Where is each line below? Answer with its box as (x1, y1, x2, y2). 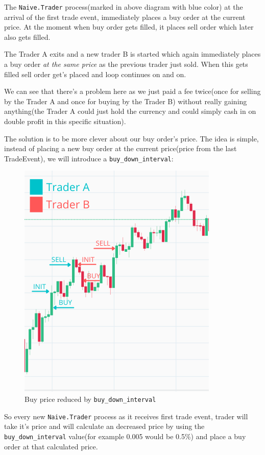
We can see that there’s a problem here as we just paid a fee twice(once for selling (4, 86, 261, 97)
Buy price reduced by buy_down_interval (25, 394, 156, 404)
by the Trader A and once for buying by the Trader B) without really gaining (4, 95, 247, 106)
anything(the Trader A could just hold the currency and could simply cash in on (4, 106, 256, 116)
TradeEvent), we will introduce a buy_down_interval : (4, 153, 174, 163)
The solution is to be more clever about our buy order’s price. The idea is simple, (4, 133, 259, 143)
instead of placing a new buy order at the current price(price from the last (4, 143, 237, 154)
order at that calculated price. (4, 441, 98, 451)
